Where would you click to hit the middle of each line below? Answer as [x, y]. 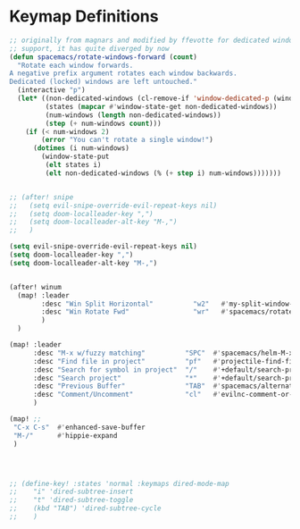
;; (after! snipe [42, 197]
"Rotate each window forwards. [75, 65]
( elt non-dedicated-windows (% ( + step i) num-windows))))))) [163, 173]
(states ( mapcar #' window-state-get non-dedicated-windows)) [161, 106]
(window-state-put [75, 157]
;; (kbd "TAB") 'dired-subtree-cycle [86, 508]
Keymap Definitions [84, 17]
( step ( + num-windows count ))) [104, 123]
